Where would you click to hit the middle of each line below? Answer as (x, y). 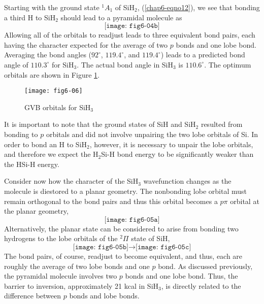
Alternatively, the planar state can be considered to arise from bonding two (121, 228)
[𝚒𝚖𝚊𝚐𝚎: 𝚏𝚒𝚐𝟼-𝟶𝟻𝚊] (132, 219)
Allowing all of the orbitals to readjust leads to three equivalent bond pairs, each (130, 35)
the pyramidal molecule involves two (61, 276)
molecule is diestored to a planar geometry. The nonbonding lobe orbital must (125, 191)
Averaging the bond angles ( (48, 55)
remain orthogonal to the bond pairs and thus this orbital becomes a (111, 201)
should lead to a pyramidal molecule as (121, 17)
